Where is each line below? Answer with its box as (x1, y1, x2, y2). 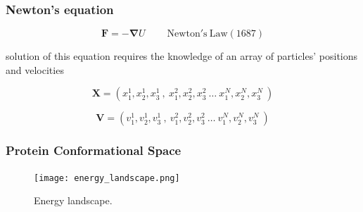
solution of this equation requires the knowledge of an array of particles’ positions (6, 49, 358, 63)
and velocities (6, 62, 64, 77)
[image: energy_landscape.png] (34, 173, 180, 183)
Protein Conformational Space (6, 142, 181, 159)
